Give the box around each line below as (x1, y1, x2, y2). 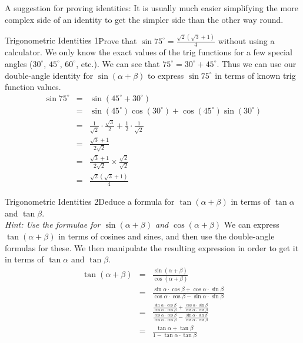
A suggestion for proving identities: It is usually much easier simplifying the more (5, 2, 298, 14)
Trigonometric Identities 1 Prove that (5, 34, 137, 46)
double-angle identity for (5, 69, 94, 81)
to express (147, 69, 184, 81)
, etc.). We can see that (76, 57, 160, 69)
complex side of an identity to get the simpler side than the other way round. (5, 13, 284, 25)
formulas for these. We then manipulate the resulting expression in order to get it (5, 241, 299, 254)
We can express (224, 218, 279, 231)
